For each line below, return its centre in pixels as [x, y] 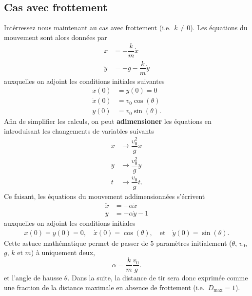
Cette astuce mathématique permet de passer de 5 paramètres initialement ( [118, 243]
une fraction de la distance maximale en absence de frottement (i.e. [104, 287]
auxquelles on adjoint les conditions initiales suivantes [84, 81]
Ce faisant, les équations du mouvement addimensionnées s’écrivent [105, 196]
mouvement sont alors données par [56, 37]
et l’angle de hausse [33, 278]
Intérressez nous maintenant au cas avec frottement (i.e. [87, 28]
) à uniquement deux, [63, 252]
